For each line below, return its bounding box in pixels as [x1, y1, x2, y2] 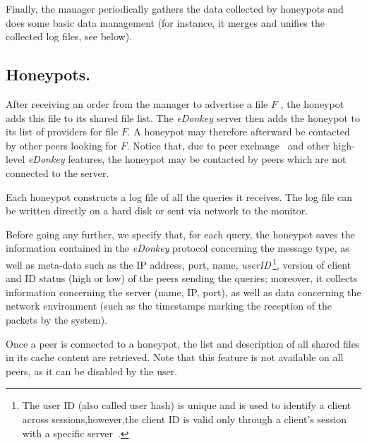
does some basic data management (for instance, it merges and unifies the [6, 15, 325, 30]
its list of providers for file [6, 124, 119, 139]
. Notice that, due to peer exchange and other [126, 138, 330, 152]
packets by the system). [6, 312, 108, 327]
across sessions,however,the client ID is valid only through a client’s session [22, 411, 347, 426]
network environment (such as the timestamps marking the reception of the [6, 298, 332, 313]
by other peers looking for [6, 138, 118, 152]
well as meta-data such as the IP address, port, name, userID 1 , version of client [6, 255, 351, 272]
